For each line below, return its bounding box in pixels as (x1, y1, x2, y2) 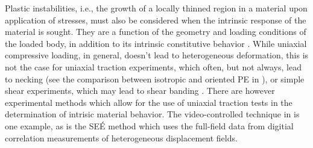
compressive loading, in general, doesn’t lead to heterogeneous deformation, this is (5, 49, 309, 61)
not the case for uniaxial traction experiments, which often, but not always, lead (5, 60, 302, 73)
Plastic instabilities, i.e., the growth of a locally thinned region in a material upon (5, 2, 308, 14)
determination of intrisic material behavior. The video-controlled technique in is (5, 108, 300, 120)
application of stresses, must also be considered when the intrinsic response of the (5, 13, 306, 26)
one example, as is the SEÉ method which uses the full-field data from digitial (5, 119, 294, 132)
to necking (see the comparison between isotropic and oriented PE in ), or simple (5, 72, 305, 85)
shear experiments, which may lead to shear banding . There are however (5, 84, 275, 97)
